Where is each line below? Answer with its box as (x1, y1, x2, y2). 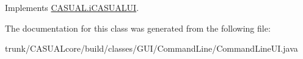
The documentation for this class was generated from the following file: (5, 21, 271, 34)
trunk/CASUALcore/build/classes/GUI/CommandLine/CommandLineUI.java (5, 42, 298, 55)
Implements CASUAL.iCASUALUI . (5, 1, 139, 13)
